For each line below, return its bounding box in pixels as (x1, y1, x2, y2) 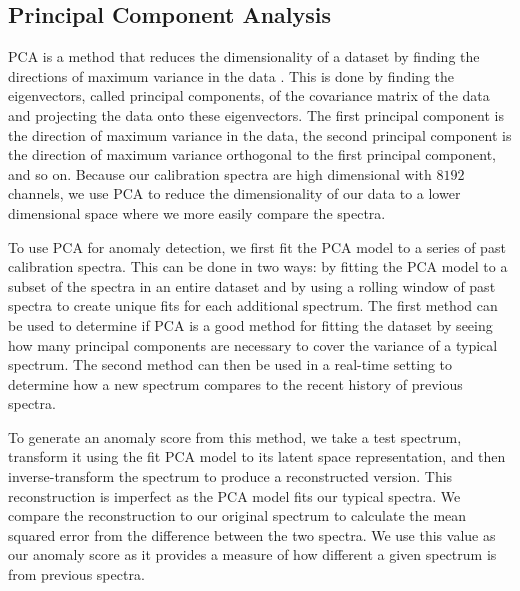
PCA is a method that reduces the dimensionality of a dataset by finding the (8, 46, 480, 67)
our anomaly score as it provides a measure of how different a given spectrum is (8, 544, 497, 565)
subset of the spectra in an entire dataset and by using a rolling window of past (8, 275, 496, 296)
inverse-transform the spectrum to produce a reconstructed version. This (8, 466, 453, 487)
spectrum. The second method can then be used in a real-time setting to (8, 354, 453, 375)
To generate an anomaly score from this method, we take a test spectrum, (8, 426, 462, 447)
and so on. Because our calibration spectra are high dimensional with (8, 163, 432, 184)
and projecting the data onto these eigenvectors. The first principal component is (8, 104, 504, 125)
